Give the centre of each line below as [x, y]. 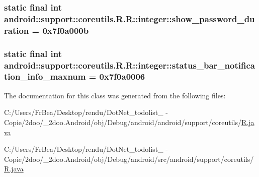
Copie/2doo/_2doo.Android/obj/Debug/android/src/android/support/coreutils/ [129, 159]
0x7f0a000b [66, 30]
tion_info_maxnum [45, 76]
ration [17, 30]
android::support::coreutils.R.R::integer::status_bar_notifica [129, 65]
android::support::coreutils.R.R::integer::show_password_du [129, 18]
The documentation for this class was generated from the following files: [115, 95]
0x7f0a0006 [122, 76]
